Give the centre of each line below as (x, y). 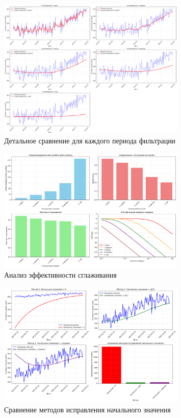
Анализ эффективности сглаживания (60, 275)
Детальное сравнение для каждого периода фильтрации (90, 141)
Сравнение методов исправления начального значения (87, 409)
